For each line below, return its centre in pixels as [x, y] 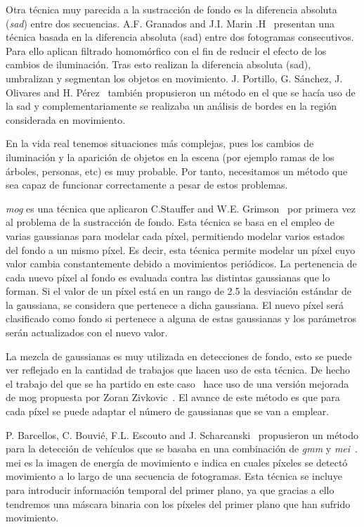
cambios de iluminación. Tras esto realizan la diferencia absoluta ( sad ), [158, 64]
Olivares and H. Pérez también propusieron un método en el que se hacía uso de [181, 92]
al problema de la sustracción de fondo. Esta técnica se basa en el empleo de [170, 222]
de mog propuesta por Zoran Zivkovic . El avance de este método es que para [173, 397]
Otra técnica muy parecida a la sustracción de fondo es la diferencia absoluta [171, 9]
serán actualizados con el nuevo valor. [87, 332]
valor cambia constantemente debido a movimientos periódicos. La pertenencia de [181, 263]
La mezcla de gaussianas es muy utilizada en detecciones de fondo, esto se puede [179, 356]
